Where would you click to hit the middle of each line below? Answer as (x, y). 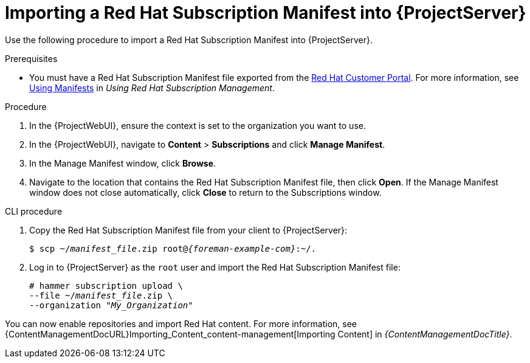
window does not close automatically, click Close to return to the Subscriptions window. (205, 192)
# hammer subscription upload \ (106, 285)
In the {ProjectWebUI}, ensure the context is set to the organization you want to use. (198, 125)
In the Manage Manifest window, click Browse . (123, 163)
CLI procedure (34, 211)
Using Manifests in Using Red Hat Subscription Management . (152, 88)
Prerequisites (31, 58)
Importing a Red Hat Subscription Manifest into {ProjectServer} (266, 13)
